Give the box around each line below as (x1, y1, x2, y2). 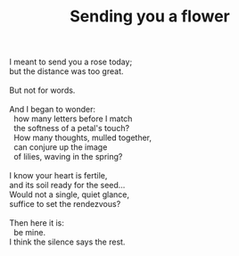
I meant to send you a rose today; (9, 56, 133, 68)
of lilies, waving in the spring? (12, 152, 123, 162)
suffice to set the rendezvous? (9, 199, 121, 210)
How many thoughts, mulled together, (12, 132, 152, 144)
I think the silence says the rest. (9, 236, 126, 247)
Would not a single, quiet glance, (9, 189, 130, 200)
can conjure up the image (12, 142, 108, 153)
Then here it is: (9, 218, 64, 228)
